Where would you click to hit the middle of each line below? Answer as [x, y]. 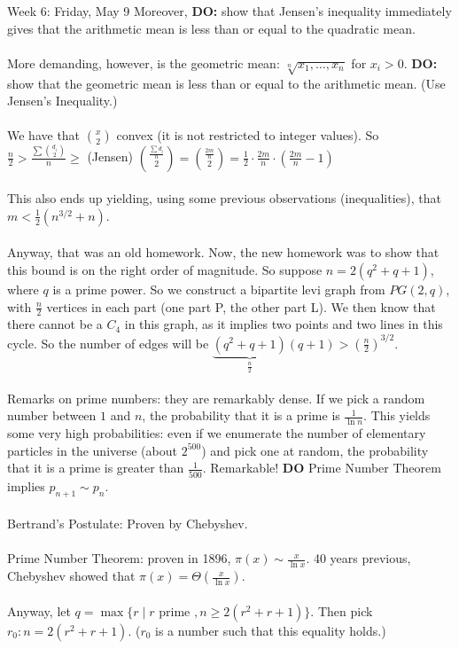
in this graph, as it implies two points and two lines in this [284, 324]
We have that [44, 135]
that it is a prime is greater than [96, 468]
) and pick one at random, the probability [315, 450]
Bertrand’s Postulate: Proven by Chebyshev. [128, 524]
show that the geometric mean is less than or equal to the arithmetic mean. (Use [226, 83]
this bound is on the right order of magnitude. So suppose [165, 270]
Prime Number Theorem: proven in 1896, [119, 558]
